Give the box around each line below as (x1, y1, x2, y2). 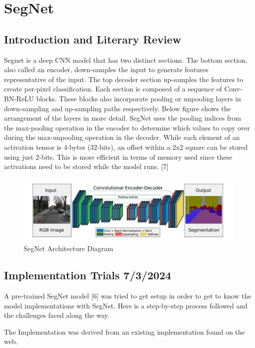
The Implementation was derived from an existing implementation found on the (4, 326, 245, 337)
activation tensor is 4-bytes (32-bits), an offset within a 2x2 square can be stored (4, 141, 248, 152)
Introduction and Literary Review (4, 31, 182, 46)
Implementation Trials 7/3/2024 (4, 267, 172, 283)
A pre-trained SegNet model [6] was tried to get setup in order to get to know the (4, 291, 252, 301)
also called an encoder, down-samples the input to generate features (4, 64, 209, 75)
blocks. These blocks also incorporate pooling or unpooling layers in (36, 93, 241, 103)
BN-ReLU (4, 93, 34, 103)
